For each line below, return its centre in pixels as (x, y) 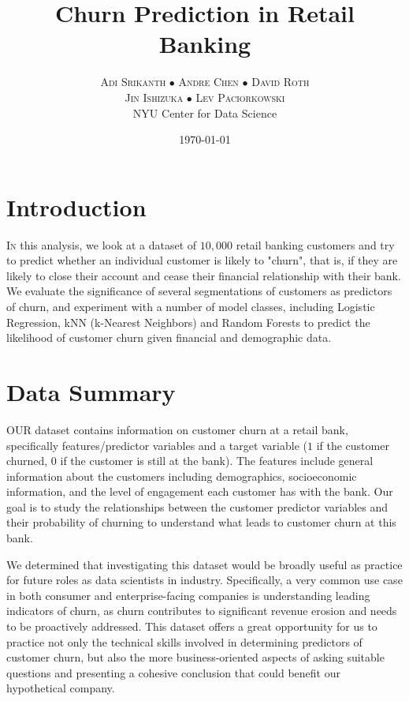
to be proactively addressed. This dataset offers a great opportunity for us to (192, 626)
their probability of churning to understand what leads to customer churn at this (201, 522)
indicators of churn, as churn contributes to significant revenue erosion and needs (202, 611)
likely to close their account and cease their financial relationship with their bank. (204, 275)
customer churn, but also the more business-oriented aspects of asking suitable (195, 657)
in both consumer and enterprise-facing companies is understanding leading (188, 595)
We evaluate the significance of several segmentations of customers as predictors (199, 291)
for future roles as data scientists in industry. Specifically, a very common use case (204, 580)
